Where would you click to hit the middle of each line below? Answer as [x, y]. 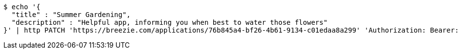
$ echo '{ [22, 7]
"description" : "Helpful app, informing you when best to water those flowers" [169, 22]
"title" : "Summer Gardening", [71, 15]
